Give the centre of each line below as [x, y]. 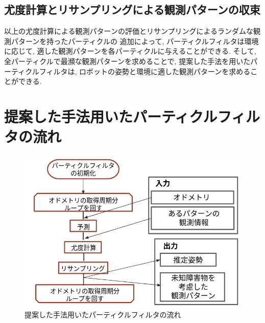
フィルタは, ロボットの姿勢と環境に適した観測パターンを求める [145, 71]
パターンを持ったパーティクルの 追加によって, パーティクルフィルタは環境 [135, 41]
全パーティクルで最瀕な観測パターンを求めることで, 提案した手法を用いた [127, 61]
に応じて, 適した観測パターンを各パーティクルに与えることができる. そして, [130, 51]
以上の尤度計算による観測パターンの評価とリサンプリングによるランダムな [129, 31]
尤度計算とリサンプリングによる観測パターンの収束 [132, 9]
